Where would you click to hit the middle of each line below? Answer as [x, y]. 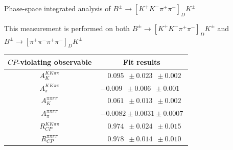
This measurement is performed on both [67, 28]
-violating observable [55, 61]
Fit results [142, 61]
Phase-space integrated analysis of [57, 8]
